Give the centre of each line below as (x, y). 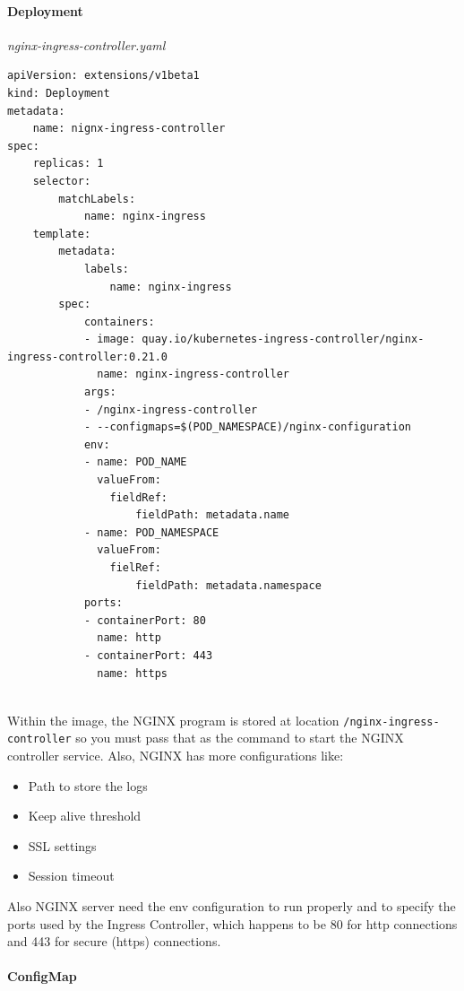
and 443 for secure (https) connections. (114, 941)
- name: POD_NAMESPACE (151, 532)
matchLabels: (97, 199)
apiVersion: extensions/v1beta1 (103, 76)
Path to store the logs (88, 785)
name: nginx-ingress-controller (193, 374)
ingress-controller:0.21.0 (87, 356)
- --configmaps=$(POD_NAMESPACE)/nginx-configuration (248, 427)
